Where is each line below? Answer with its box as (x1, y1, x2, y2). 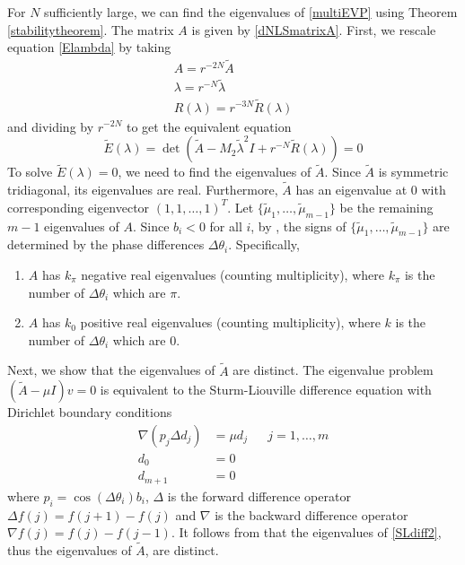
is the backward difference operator (215, 505, 408, 524)
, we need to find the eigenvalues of (118, 162, 311, 181)
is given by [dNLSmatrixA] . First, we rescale (191, 20, 436, 39)
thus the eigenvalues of (7, 540, 132, 559)
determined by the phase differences (7, 235, 205, 254)
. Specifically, (228, 235, 300, 254)
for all (209, 216, 242, 235)
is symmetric (378, 162, 449, 181)
